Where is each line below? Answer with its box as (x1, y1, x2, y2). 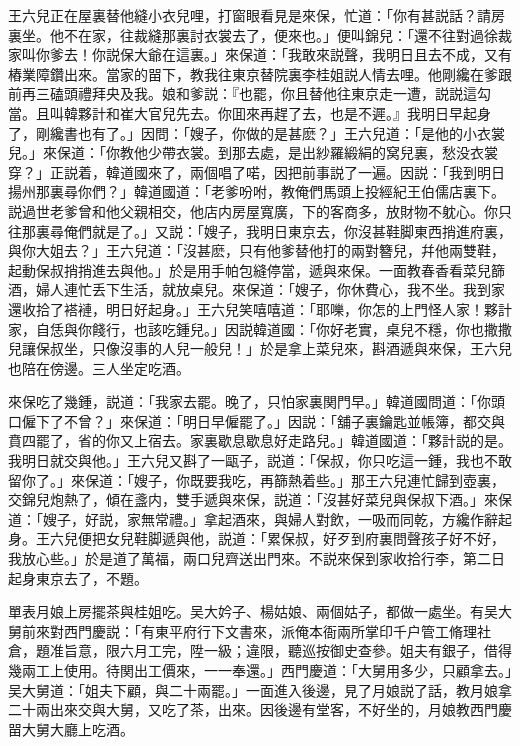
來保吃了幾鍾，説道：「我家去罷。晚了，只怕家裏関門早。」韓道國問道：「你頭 (8, 391, 505, 412)
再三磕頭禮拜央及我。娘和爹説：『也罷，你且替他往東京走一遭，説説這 (21, 83, 477, 104)
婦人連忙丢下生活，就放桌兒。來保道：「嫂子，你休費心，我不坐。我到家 (35, 279, 505, 300)
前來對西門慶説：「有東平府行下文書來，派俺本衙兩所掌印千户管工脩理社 (21, 620, 491, 641)
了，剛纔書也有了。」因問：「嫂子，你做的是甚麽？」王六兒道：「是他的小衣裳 (8, 122, 505, 143)
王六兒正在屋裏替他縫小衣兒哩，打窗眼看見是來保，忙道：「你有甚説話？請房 (8, 5, 505, 25)
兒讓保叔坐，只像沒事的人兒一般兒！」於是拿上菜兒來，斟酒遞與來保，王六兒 (8, 338, 512, 359)
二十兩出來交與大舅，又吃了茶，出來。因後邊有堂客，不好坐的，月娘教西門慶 (8, 699, 512, 720)
